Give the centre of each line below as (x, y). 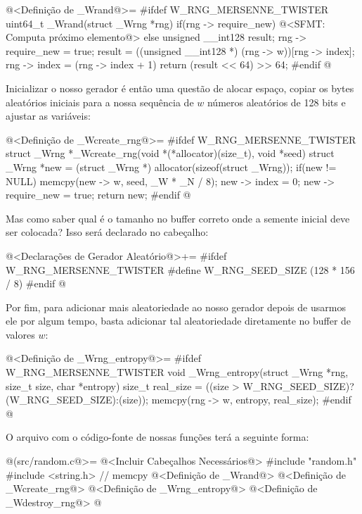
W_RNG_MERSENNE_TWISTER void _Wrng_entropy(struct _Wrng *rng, (177, 372)
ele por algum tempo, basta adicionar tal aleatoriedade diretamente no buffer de (179, 321)
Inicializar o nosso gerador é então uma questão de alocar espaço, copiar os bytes (180, 88)
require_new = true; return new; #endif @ (98, 195)
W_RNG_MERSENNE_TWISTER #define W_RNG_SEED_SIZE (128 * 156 (180, 269)
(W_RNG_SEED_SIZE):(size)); (77, 400)
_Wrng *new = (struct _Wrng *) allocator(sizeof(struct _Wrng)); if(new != (171, 167)
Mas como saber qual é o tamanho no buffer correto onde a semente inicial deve (178, 218)
